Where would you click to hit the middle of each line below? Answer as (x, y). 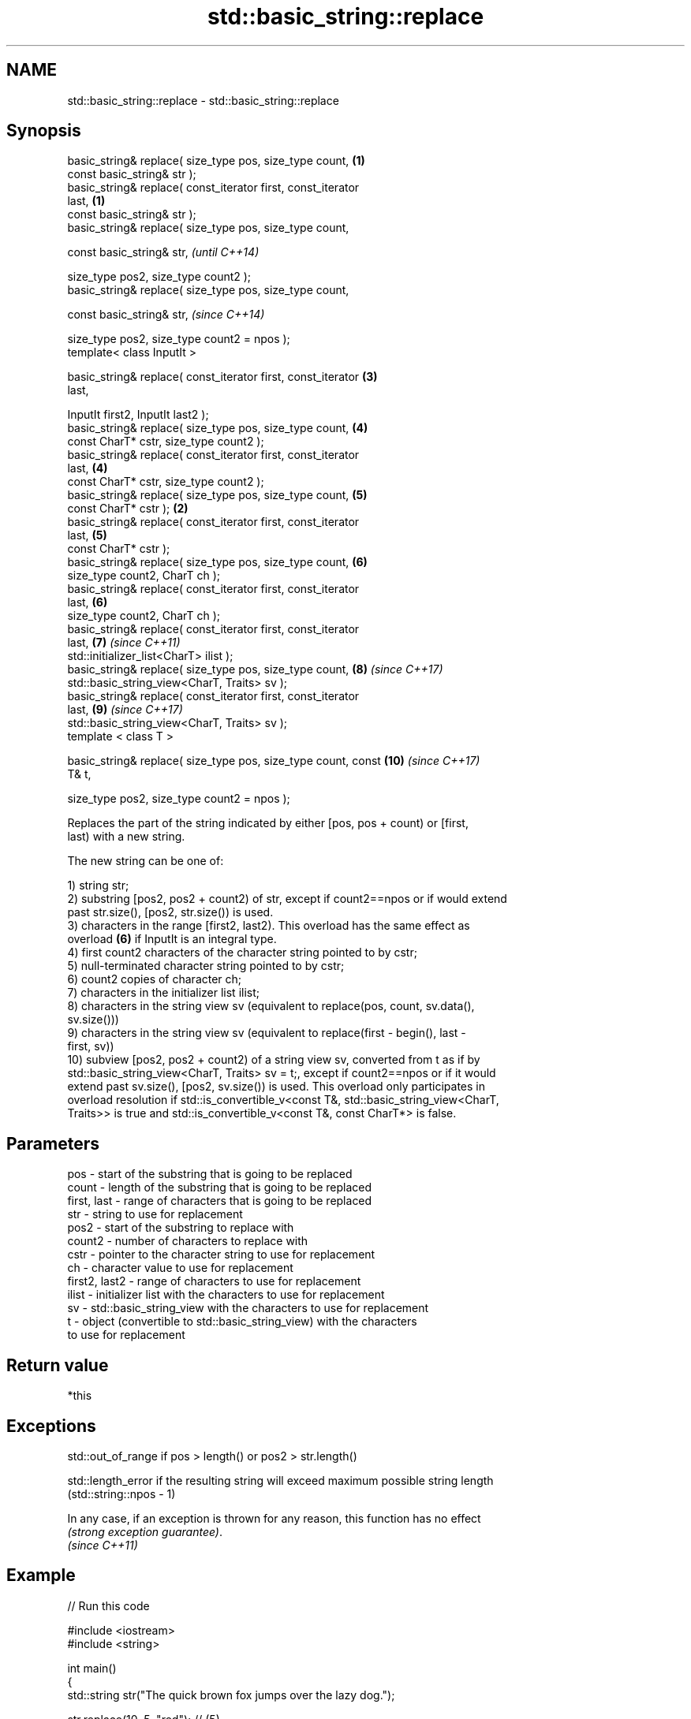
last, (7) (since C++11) (124, 643)
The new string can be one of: (146, 861)
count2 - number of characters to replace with (188, 1241)
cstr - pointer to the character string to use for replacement (221, 1255)
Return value (58, 1365)
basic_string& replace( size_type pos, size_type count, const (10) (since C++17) (274, 761)
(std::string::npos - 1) (121, 1493)
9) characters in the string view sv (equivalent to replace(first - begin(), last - (267, 1033)
